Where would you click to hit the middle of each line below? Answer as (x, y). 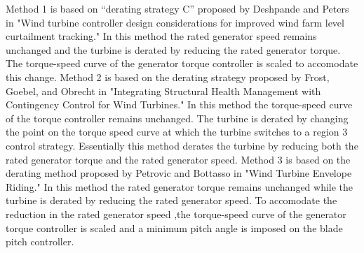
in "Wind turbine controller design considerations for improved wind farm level (175, 22)
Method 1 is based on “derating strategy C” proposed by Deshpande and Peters (177, 8)
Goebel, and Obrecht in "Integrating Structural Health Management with (163, 91)
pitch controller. (40, 241)
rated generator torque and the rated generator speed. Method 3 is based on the (178, 159)
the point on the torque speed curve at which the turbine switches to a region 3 (177, 132)
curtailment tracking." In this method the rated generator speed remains (161, 36)
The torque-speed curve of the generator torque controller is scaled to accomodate (182, 63)
